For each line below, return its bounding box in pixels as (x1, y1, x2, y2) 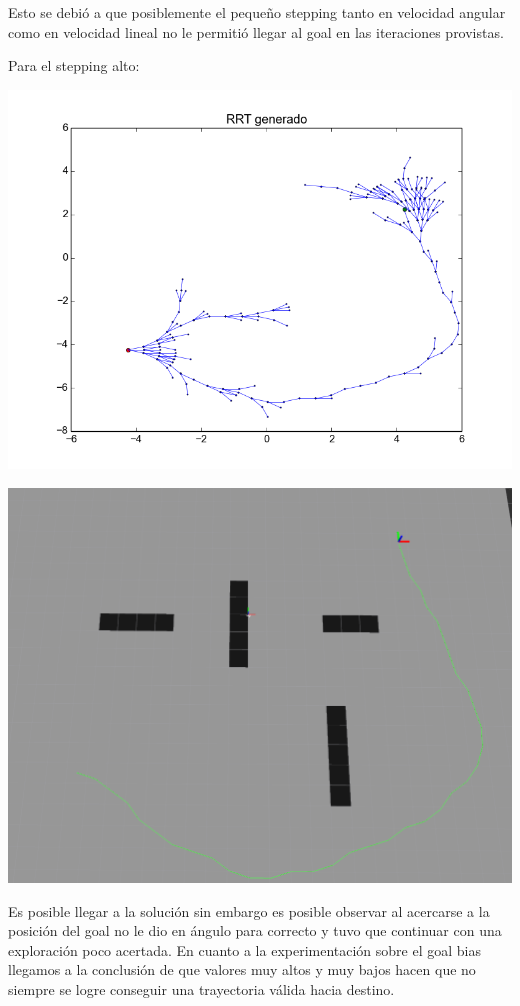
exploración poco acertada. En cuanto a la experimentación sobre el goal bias (8, 939, 482, 960)
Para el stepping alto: (8, 55, 140, 76)
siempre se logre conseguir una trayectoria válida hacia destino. (8, 978, 395, 999)
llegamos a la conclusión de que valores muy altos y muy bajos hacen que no (8, 959, 476, 980)
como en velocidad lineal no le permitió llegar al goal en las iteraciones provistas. (8, 21, 504, 42)
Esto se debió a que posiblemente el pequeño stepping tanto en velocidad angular (8, 2, 506, 22)
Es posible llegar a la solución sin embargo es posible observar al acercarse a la (8, 900, 490, 921)
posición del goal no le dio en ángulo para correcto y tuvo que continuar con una (8, 920, 502, 941)
